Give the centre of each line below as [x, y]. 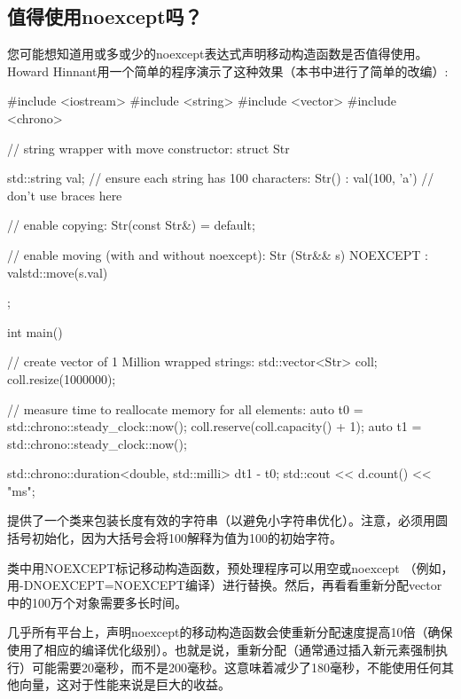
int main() [35, 331]
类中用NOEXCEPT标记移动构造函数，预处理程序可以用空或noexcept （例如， [230, 567]
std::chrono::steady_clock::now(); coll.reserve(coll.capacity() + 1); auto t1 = [215, 426]
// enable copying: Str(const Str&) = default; [131, 225]
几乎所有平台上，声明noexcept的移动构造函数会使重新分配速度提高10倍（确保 [230, 632]
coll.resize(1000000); [62, 378]
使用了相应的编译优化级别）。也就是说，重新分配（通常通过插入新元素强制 [221, 650]
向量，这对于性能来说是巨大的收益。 [125, 684]
